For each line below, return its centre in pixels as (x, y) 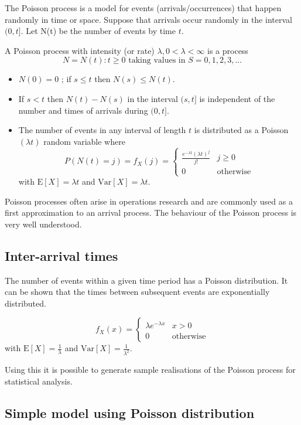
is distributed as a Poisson (241, 130)
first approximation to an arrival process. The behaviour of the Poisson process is (151, 212)
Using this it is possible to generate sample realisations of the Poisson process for (150, 370)
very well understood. (43, 224)
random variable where (84, 141)
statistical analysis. (39, 381)
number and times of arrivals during (83, 110)
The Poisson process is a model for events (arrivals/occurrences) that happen (143, 8)
